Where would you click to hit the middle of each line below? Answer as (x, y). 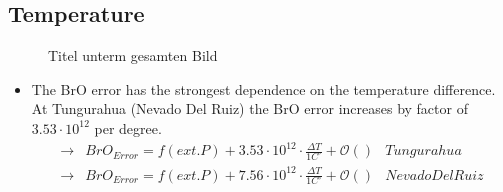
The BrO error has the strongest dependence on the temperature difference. (263, 88)
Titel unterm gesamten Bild (133, 55)
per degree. (128, 127)
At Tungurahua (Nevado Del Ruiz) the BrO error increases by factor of (249, 108)
